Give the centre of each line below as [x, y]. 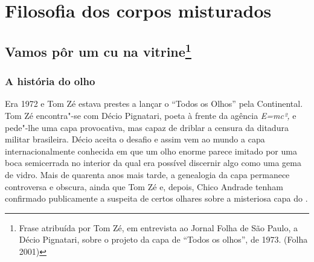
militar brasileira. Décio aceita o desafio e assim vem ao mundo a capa [135, 139]
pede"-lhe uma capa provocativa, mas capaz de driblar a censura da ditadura [147, 127]
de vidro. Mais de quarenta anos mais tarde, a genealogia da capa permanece [147, 174]
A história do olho [50, 81]
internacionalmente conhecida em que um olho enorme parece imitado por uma [151, 151]
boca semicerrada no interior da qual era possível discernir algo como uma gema [153, 163]
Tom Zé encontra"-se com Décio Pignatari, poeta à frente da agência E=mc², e [151, 115]
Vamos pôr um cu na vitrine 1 [98, 50]
